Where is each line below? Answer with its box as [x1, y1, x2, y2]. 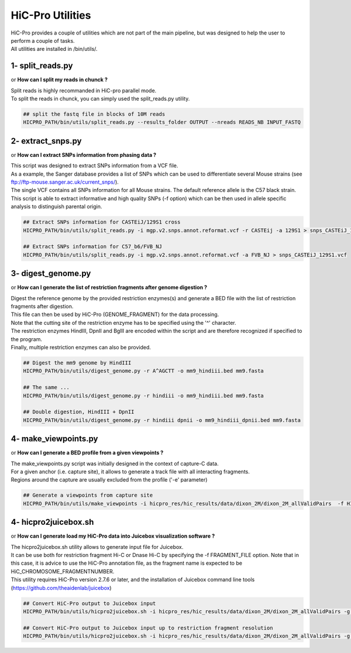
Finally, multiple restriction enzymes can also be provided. [11, 344, 152, 351]
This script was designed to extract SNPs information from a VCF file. [11, 162, 178, 169]
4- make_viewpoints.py [11, 434, 98, 444]
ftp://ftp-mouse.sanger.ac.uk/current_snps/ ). [11, 178, 119, 185]
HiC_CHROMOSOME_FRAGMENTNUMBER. [11, 568, 115, 575]
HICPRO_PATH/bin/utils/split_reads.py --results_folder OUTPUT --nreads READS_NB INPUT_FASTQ [23, 119, 301, 126]
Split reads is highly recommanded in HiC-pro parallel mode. [11, 87, 157, 94]
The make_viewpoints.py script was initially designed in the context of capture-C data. [11, 460, 219, 467]
